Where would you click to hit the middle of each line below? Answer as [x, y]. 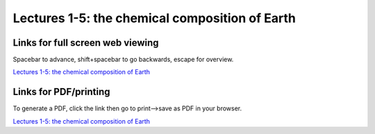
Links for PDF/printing [61, 92]
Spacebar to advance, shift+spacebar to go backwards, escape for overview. [123, 60]
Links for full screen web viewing [86, 43]
